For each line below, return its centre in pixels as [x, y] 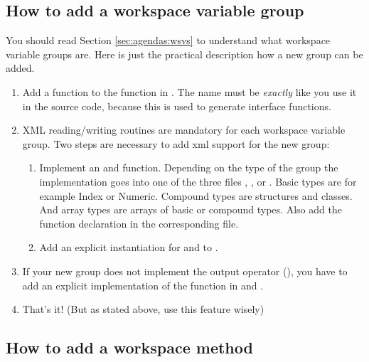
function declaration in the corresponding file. [139, 223]
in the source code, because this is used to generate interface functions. [177, 106]
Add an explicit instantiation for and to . [129, 247]
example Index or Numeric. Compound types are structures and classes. [196, 195]
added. [20, 68]
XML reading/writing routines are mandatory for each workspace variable [184, 130]
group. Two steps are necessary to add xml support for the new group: [176, 143]
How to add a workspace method [129, 347]
